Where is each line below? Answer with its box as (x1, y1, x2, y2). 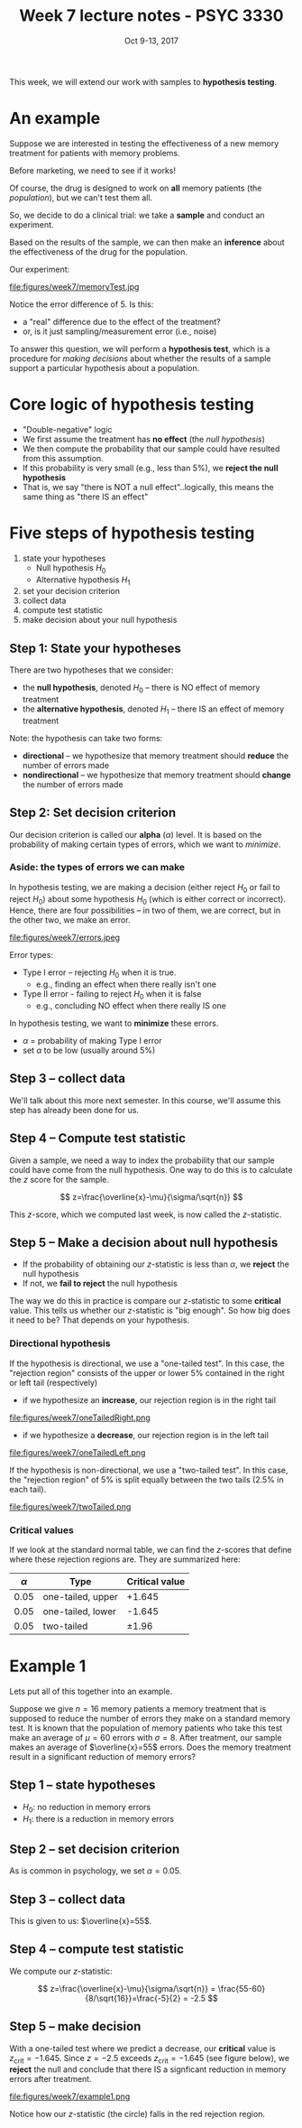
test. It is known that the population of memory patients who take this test (9, 1723, 283, 1733)
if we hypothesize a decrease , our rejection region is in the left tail (22, 1429, 269, 1440)
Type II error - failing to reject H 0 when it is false (22, 989, 202, 1002)
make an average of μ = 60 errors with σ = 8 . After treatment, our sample (9, 1733, 282, 1743)
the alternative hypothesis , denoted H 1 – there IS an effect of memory (22, 703, 285, 716)
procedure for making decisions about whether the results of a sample (9, 353, 272, 364)
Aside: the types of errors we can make (9, 861, 186, 874)
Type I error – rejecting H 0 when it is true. (22, 967, 177, 980)
